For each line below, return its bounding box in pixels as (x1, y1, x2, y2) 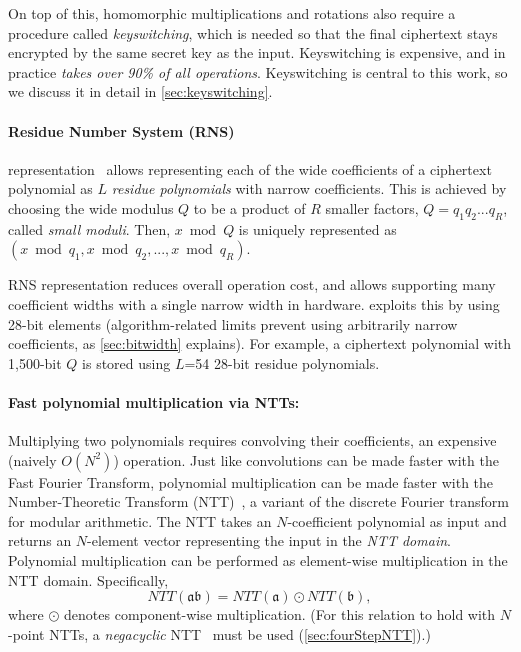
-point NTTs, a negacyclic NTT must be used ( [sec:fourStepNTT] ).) (8, 623, 431, 644)
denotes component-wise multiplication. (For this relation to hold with (64, 604, 496, 625)
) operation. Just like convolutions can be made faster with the (113, 449, 499, 470)
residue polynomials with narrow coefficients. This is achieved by (111, 178, 507, 199)
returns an (8, 530, 72, 551)
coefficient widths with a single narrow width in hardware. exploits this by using (8, 293, 500, 314)
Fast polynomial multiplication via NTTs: (8, 391, 300, 412)
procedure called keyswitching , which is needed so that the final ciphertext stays (8, 22, 498, 43)
